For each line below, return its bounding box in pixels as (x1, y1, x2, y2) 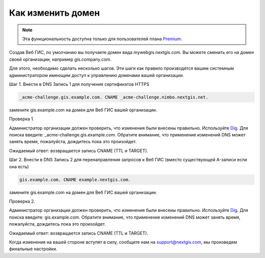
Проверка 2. (9, 198, 35, 204)
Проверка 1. (9, 116, 34, 122)
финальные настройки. (9, 246, 57, 252)
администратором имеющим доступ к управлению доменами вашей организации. (9, 72, 184, 78)
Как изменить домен (9, 7, 100, 18)
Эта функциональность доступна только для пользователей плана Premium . (22, 36, 183, 42)
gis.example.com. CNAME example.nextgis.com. (19, 177, 131, 182)
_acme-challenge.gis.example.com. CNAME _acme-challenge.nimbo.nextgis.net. (19, 94, 209, 100)
